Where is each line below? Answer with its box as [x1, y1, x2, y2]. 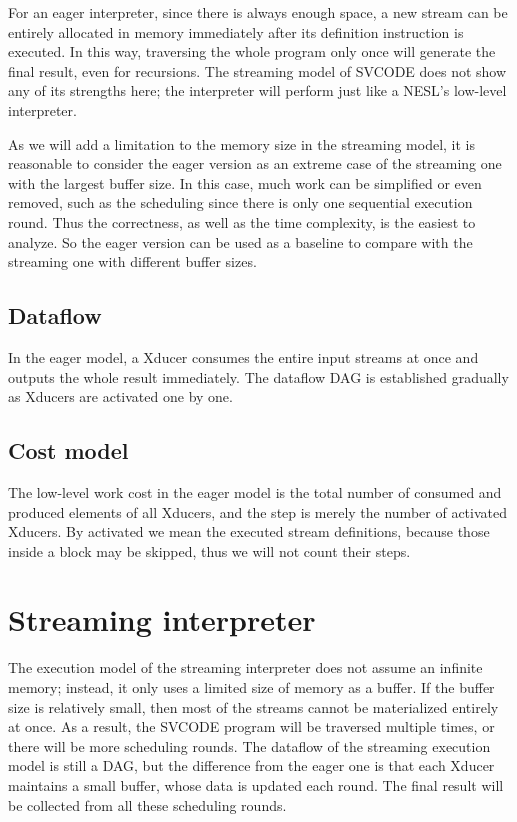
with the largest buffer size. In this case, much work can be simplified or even [8, 172, 482, 193]
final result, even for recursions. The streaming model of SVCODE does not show [8, 60, 507, 81]
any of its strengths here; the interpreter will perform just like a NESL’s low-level [8, 80, 507, 101]
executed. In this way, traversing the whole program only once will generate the [8, 41, 496, 62]
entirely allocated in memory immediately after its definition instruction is [8, 21, 464, 42]
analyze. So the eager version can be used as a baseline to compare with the [8, 231, 473, 252]
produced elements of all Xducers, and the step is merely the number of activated [8, 501, 507, 522]
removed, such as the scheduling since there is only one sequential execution [8, 192, 473, 213]
